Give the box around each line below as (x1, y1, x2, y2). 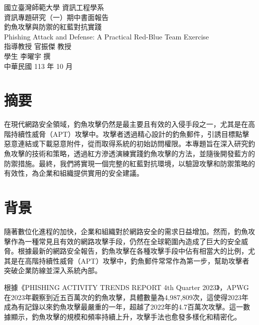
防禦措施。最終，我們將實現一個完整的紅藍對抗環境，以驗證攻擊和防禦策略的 (4, 158, 255, 168)
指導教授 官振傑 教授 (4, 41, 72, 51)
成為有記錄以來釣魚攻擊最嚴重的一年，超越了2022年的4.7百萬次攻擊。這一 (4, 302, 243, 312)
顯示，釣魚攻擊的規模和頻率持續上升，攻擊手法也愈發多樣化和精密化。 (10, 311, 241, 322)
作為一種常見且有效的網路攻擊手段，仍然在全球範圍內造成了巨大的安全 (10, 236, 241, 246)
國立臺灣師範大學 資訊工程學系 (4, 2, 104, 12)
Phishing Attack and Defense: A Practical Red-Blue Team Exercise (4, 31, 209, 41)
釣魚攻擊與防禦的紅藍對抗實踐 (4, 21, 102, 32)
